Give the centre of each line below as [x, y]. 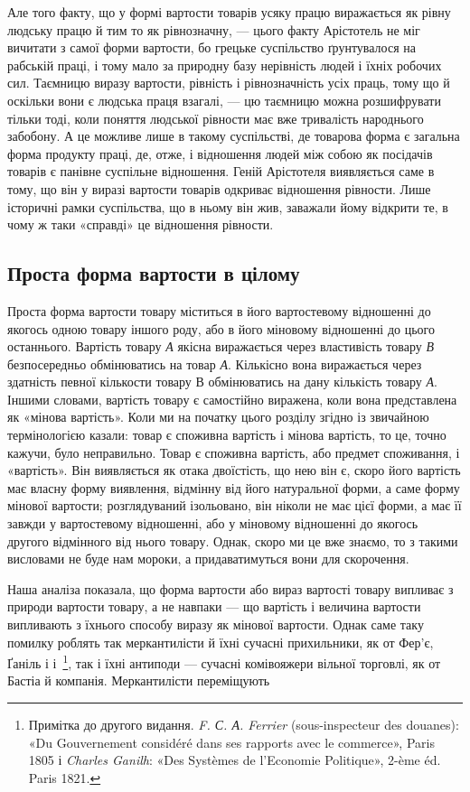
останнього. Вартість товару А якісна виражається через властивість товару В [221, 346]
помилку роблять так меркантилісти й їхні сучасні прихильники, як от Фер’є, [221, 642]
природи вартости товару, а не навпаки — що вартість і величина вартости [214, 606]
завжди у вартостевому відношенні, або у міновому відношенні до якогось [213, 523]
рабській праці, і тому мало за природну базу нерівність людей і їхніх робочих [225, 65]
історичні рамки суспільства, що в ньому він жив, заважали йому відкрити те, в [228, 206]
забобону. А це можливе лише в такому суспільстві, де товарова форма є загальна [234, 136]
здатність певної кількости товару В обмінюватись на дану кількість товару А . [222, 382]
